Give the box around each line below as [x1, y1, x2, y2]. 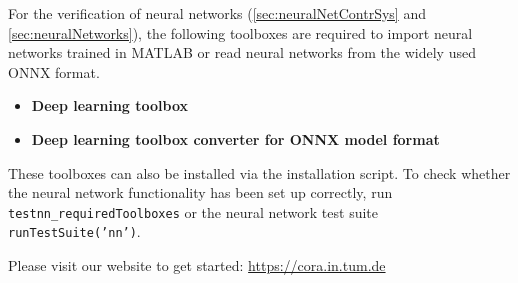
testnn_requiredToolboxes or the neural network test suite [8, 201, 379, 222]
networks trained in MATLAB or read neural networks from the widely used [8, 42, 476, 63]
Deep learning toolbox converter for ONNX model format [31, 128, 440, 149]
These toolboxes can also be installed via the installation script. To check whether [8, 162, 511, 183]
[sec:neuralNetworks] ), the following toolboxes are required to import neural [8, 22, 473, 43]
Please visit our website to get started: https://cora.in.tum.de [8, 255, 386, 276]
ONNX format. [8, 61, 100, 82]
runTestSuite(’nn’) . [8, 221, 141, 242]
